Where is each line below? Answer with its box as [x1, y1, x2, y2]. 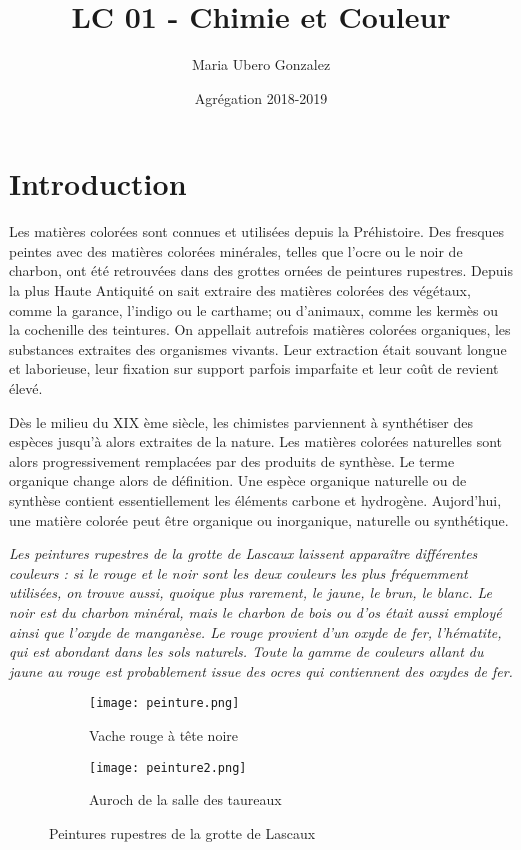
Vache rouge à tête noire [89, 724, 239, 745]
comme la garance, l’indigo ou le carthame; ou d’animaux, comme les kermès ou [9, 299, 499, 320]
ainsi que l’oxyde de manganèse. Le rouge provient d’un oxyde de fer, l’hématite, [9, 621, 502, 642]
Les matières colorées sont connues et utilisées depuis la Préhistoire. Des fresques [9, 221, 505, 242]
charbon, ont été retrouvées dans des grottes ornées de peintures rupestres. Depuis [9, 260, 513, 281]
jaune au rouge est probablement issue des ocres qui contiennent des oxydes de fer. [9, 660, 513, 681]
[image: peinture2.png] [89, 760, 247, 775]
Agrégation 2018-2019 [194, 87, 328, 108]
